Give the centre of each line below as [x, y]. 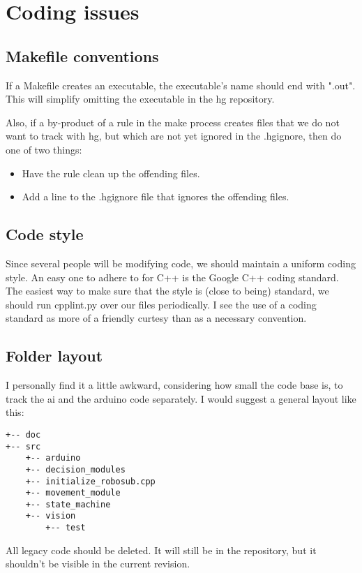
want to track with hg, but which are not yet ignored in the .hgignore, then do [174, 136]
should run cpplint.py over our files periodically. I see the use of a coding [161, 304]
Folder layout [54, 356]
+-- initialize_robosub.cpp [90, 481]
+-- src [23, 446]
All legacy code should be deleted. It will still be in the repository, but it [161, 550]
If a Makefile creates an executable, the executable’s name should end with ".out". [181, 85]
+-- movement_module [73, 493]
